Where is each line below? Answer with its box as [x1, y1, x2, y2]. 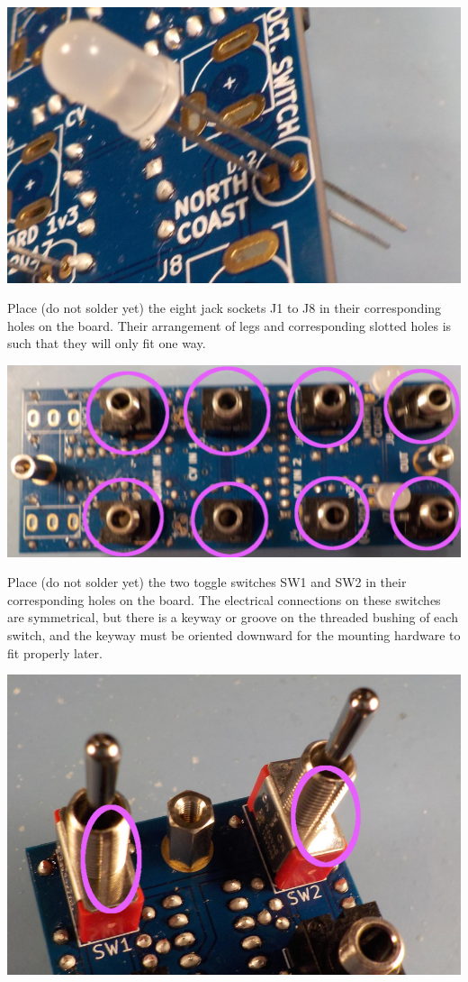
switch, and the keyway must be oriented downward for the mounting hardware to [7, 626, 461, 645]
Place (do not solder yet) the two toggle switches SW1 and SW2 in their [7, 573, 407, 592]
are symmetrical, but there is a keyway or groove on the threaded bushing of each [7, 608, 458, 627]
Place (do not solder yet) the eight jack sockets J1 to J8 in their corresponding [7, 298, 442, 317]
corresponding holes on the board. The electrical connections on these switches [7, 590, 441, 609]
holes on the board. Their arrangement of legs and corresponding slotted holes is [7, 316, 452, 335]
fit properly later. [7, 643, 103, 662]
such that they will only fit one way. [7, 334, 206, 353]
